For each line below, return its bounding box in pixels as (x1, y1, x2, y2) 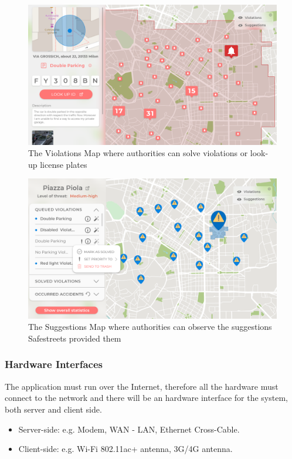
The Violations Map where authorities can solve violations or (28, 147, 248, 159)
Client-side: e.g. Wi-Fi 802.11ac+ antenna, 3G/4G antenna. (18, 443, 233, 455)
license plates (40, 158, 87, 170)
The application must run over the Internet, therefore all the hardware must (5, 380, 279, 392)
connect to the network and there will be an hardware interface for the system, (5, 392, 288, 404)
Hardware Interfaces (5, 357, 103, 372)
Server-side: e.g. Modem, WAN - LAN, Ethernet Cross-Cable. (18, 423, 240, 435)
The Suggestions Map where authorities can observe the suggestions (28, 320, 272, 333)
